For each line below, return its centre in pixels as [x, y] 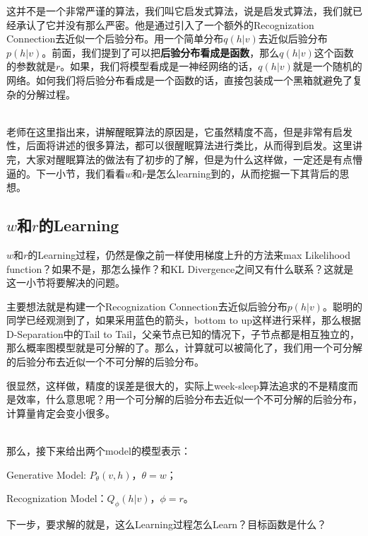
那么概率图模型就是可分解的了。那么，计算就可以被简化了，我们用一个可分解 [184, 348]
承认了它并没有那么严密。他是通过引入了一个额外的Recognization [165, 24]
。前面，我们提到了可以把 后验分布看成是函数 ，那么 [161, 52]
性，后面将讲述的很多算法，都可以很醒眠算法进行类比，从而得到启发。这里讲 [184, 145]
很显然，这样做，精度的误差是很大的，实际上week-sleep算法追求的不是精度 [177, 385]
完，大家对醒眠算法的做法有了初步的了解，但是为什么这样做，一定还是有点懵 [184, 159]
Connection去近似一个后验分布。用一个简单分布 [115, 39]
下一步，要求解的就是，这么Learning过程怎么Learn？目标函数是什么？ [167, 524]
